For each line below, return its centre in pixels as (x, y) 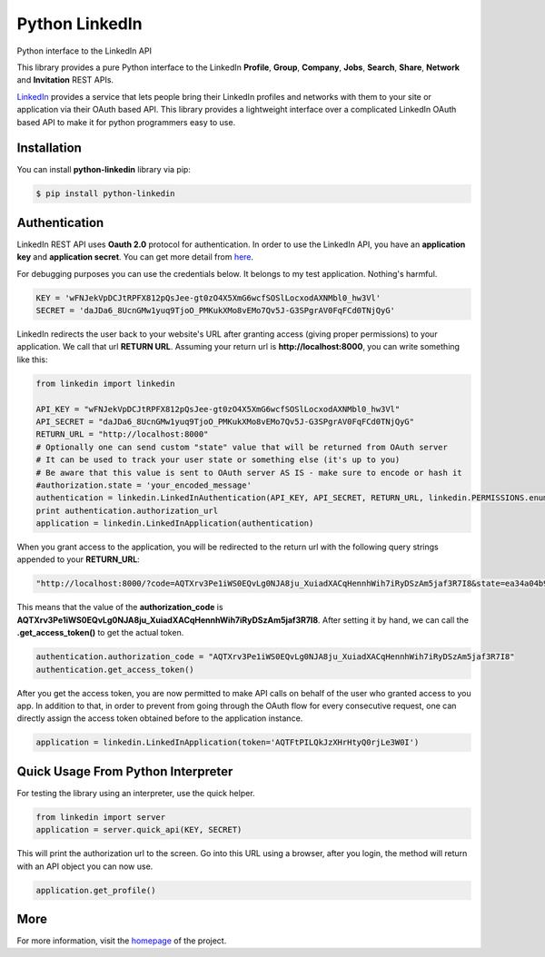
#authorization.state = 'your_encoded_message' (144, 485)
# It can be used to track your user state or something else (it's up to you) (218, 460)
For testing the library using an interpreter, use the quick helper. (136, 793)
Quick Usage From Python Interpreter (125, 771)
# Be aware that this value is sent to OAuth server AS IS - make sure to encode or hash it (249, 473)
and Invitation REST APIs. (65, 80)
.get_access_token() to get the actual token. (100, 633)
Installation (49, 148)
